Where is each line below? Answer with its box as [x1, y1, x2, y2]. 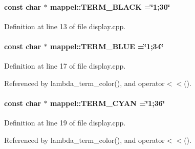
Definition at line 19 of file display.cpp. [4, 117, 126, 128]
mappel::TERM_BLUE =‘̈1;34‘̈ [50, 40, 164, 51]
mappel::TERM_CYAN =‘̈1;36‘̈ [50, 97, 165, 108]
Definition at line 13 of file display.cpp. [4, 20, 126, 31]
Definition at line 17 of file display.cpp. [4, 60, 126, 71]
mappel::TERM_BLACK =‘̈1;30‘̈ [50, 1, 170, 12]
